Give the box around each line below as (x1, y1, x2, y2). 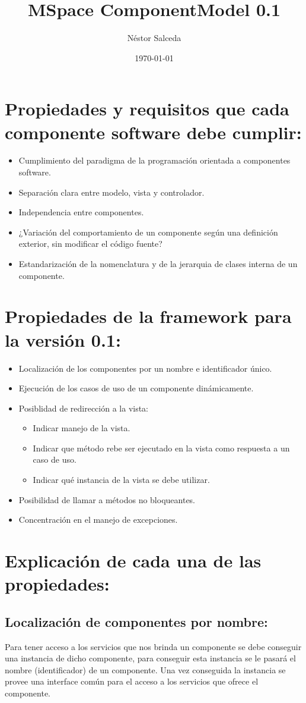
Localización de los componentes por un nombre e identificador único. (18, 362, 272, 374)
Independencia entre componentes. (18, 206, 144, 218)
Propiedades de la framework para (5, 304, 292, 328)
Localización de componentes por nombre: (5, 612, 268, 630)
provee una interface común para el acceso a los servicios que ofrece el (5, 675, 259, 688)
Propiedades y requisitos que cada (5, 96, 289, 121)
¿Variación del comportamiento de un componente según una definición (18, 225, 278, 238)
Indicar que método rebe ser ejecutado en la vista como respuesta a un (33, 441, 290, 454)
